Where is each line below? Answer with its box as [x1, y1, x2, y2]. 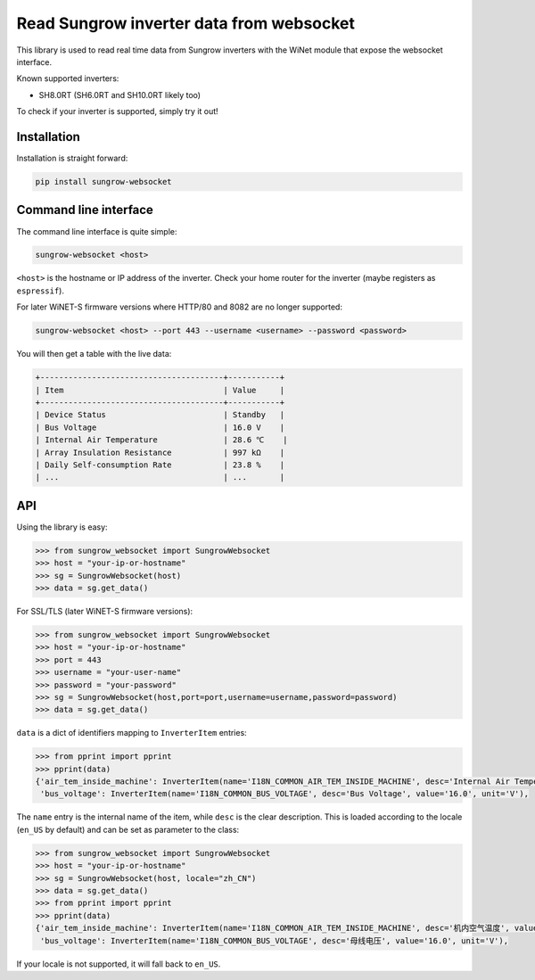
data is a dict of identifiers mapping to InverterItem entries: [16, 728, 247, 738]
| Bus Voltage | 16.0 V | [35, 422, 285, 432]
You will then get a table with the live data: [16, 349, 172, 359]
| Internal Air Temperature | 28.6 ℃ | [35, 435, 288, 445]
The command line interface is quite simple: [16, 226, 177, 236]
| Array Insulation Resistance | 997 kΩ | [35, 447, 285, 457]
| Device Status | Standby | [35, 410, 285, 420]
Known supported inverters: [16, 73, 119, 84]
